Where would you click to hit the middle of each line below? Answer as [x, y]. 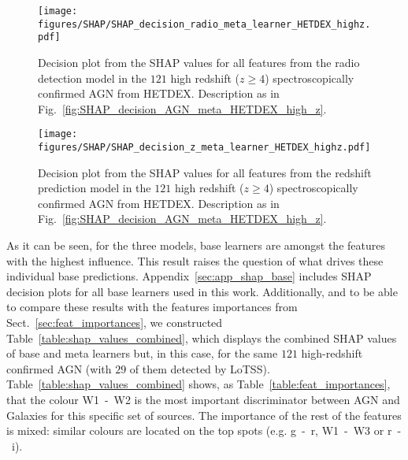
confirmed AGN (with [59, 368]
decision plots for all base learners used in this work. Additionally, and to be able [202, 291]
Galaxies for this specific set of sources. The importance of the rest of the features [204, 415]
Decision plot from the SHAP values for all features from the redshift [205, 172]
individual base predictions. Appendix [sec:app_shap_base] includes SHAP [189, 276]
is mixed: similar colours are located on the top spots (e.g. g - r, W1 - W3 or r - [204, 430]
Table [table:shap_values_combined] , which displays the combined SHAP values [202, 338]
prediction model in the [95, 188]
